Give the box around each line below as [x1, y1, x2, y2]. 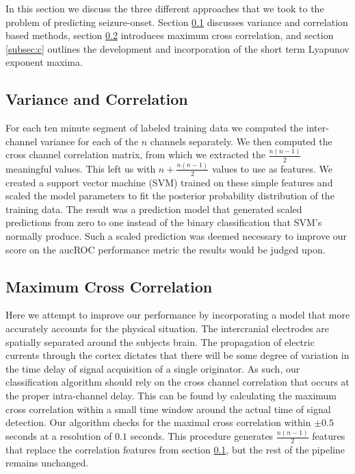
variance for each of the [40, 134, 139, 148]
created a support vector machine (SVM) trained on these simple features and [5, 175, 333, 189]
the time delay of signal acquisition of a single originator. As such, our [5, 361, 300, 375]
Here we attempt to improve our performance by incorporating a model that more [5, 308, 350, 322]
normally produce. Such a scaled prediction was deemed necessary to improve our [5, 229, 347, 243]
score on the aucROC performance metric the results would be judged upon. [5, 242, 326, 256]
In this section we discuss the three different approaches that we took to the [5, 1, 324, 15]
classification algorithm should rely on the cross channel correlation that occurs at [5, 375, 350, 389]
